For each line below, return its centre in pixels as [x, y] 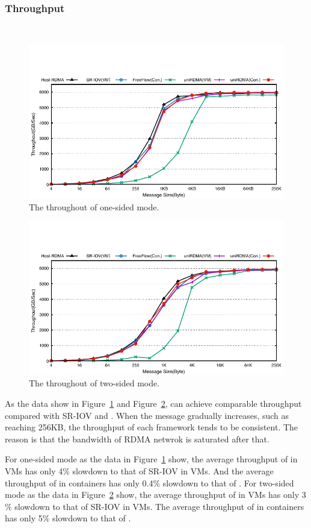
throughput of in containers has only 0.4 [79, 482]
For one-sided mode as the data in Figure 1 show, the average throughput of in [151, 459]
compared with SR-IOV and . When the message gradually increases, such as [147, 415]
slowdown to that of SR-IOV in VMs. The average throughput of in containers [159, 506]
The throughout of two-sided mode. [94, 383]
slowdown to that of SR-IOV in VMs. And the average [173, 470]
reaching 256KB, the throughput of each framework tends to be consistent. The [152, 427]
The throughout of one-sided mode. [94, 206]
